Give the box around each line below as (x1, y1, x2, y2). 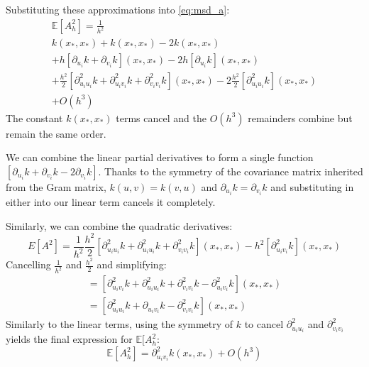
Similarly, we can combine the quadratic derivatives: (6, 218, 233, 233)
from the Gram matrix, (6, 179, 106, 194)
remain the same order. (6, 126, 106, 141)
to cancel (244, 317, 284, 332)
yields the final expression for (6, 332, 133, 346)
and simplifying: (97, 257, 167, 272)
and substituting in (270, 179, 354, 194)
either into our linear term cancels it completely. (6, 195, 216, 209)
